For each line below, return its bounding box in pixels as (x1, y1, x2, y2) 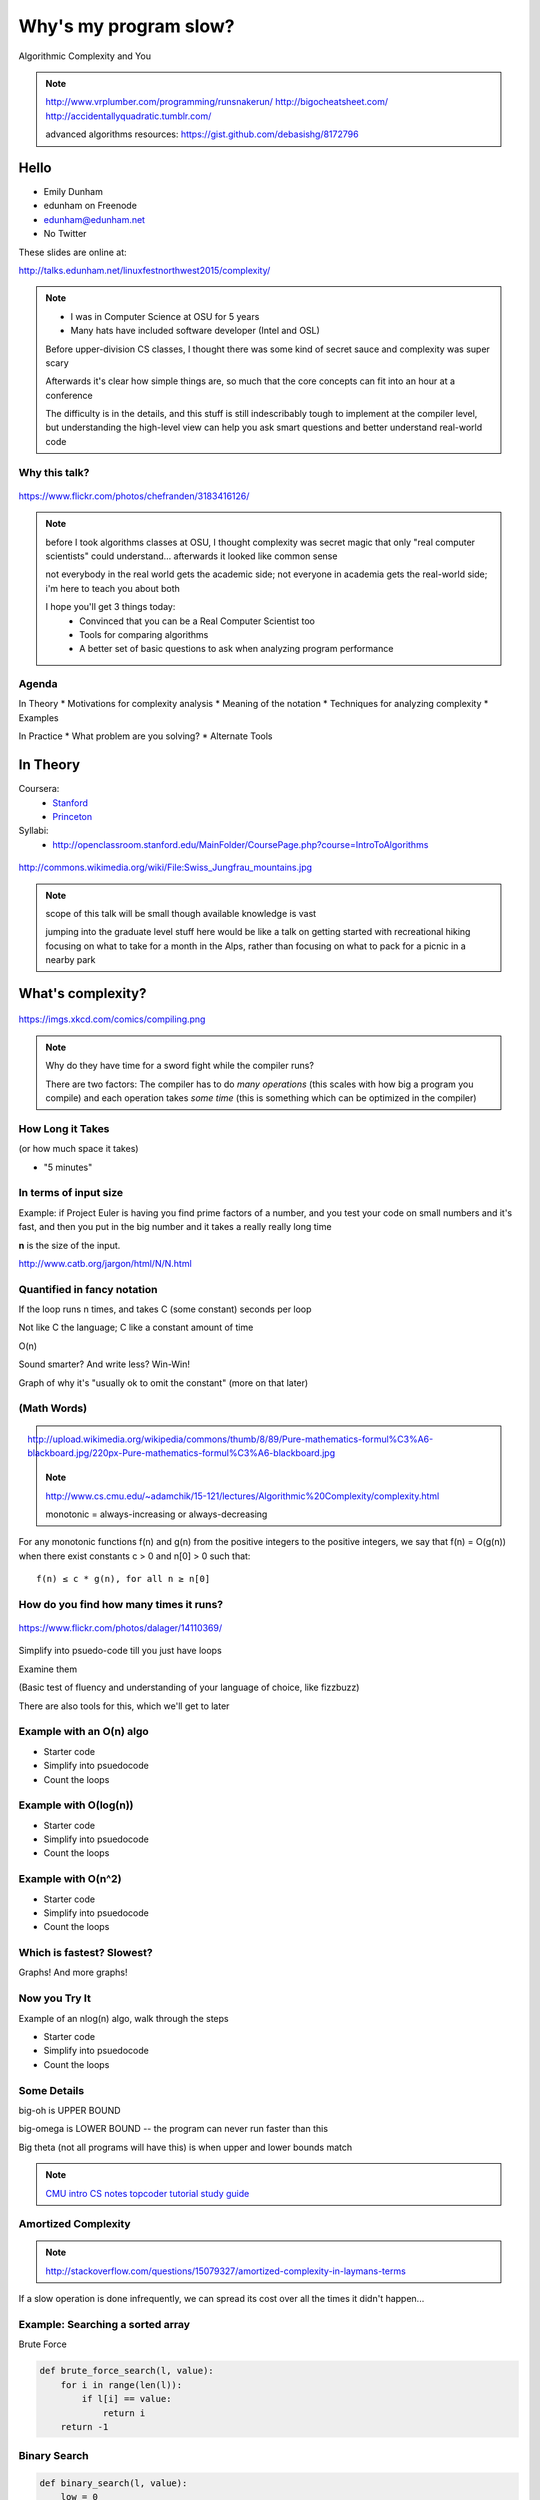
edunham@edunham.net (43, 213, 145, 225)
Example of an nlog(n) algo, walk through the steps (18, 2012, 229, 2024)
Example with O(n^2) (18, 1872, 122, 1886)
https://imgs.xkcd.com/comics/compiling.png (18, 1013, 206, 1025)
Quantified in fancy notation (18, 1282, 158, 1296)
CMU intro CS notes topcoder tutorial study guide (45, 2187, 250, 2199)
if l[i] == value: (81, 2393, 172, 2405)
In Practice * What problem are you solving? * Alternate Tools (18, 730, 274, 742)
